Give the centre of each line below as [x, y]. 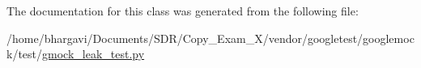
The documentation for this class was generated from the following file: [183, 11]
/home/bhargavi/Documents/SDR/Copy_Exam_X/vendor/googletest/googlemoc [210, 38]
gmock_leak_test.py [94, 54]
